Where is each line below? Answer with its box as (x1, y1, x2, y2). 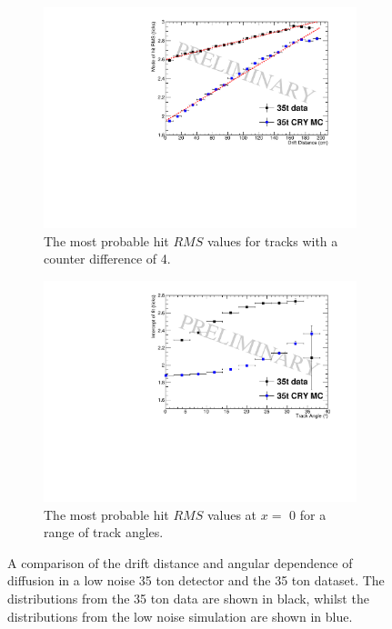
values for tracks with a (206, 231, 338, 250)
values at (206, 504, 257, 524)
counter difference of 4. (44, 249, 171, 268)
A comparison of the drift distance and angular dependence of (7, 553, 353, 572)
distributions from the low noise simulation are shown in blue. (7, 606, 353, 625)
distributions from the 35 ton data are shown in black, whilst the (7, 588, 369, 607)
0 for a (289, 504, 327, 524)
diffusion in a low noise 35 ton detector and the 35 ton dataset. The (7, 571, 385, 590)
